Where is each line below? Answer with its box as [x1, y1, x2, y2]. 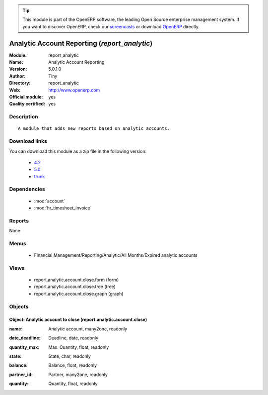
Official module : [9, 94, 43, 100]
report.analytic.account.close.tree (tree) [34, 284, 116, 290]
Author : [9, 73, 26, 79]
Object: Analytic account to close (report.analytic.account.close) [9, 316, 147, 323]
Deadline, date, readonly [48, 335, 99, 341]
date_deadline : [9, 335, 41, 341]
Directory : [9, 80, 31, 86]
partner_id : [9, 371, 33, 378]
